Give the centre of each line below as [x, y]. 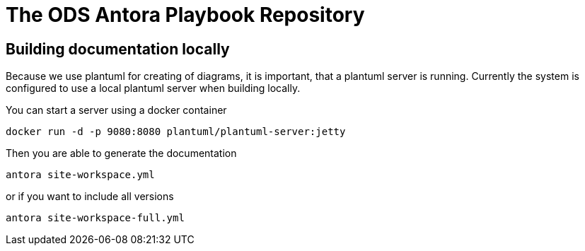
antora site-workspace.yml [80, 175]
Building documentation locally [118, 49]
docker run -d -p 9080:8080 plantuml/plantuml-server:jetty [176, 132]
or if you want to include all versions [90, 197]
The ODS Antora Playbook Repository [185, 15]
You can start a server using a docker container [116, 110]
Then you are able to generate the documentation [121, 153]
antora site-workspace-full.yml [95, 218]
